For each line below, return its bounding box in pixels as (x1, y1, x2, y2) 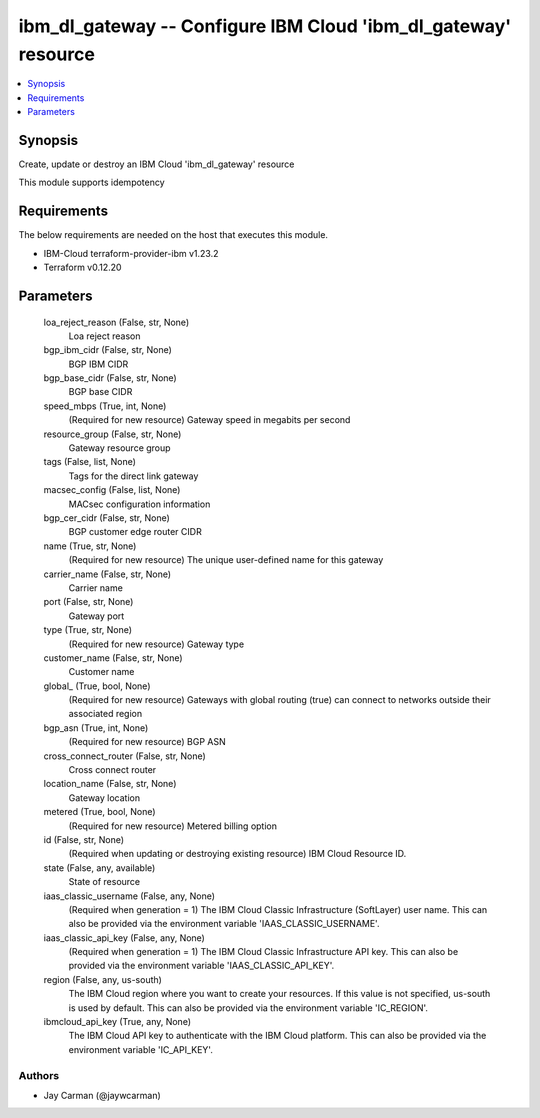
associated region (68, 708, 143, 720)
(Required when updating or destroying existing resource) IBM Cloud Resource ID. (68, 848, 407, 860)
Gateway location (68, 791, 140, 804)
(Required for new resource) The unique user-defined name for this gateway (68, 554, 384, 566)
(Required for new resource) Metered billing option (68, 820, 277, 832)
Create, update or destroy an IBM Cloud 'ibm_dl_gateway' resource (18, 158, 295, 170)
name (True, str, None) (43, 540, 137, 552)
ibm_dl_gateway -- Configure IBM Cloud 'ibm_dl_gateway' (18, 15, 512, 37)
